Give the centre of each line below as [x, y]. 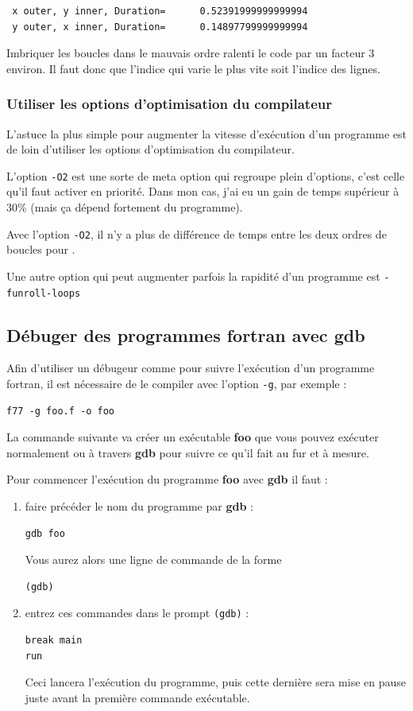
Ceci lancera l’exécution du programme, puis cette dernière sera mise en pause [216, 682]
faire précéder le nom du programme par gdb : [139, 506]
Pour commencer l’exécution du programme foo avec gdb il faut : [167, 479]
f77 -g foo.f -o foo [61, 411]
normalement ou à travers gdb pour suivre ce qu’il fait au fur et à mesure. [188, 452]
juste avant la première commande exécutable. [137, 697]
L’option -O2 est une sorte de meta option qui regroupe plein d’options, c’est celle [206, 175]
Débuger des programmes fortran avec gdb [186, 334]
